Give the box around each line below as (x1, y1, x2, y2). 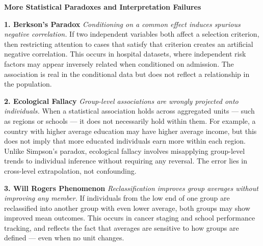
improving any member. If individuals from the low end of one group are (4, 193, 230, 203)
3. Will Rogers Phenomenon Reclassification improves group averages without (4, 182, 258, 193)
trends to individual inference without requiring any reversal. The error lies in (4, 155, 248, 166)
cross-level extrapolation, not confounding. (4, 165, 137, 176)
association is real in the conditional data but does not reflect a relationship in (4, 68, 250, 79)
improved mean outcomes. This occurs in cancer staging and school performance (4, 212, 255, 223)
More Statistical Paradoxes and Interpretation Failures (4, 2, 201, 12)
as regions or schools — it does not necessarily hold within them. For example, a (4, 115, 256, 126)
